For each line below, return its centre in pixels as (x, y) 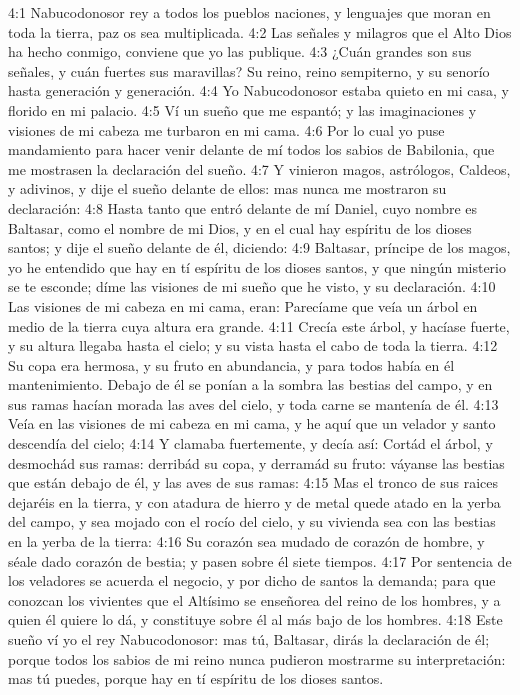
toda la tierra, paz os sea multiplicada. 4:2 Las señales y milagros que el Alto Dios (260, 31)
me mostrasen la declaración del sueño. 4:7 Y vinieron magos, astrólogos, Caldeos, (259, 168)
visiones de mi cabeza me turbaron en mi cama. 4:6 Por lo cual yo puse (226, 129)
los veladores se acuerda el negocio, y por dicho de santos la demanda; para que (252, 580)
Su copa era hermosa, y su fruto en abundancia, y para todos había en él (231, 364)
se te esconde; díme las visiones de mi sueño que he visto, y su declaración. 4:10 (252, 286)
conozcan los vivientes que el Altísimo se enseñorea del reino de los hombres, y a (254, 599)
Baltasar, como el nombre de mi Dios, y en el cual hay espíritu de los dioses (240, 227)
